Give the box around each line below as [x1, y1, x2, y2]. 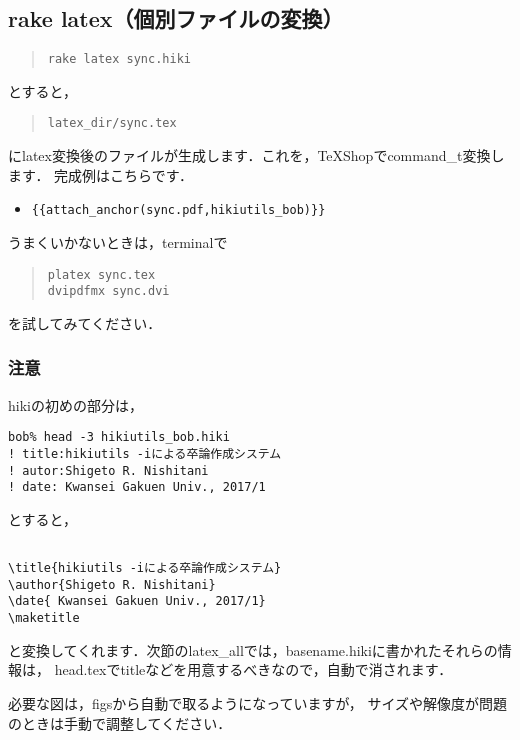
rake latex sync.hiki [47, 52, 191, 67]
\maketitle [8, 611, 80, 626]
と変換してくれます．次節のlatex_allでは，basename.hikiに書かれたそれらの [8, 639, 498, 660]
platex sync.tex [47, 267, 156, 282]
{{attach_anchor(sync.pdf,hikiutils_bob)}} [31, 203, 326, 218]
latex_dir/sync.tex [47, 116, 177, 131]
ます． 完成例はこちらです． [8, 164, 194, 185]
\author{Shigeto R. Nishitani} [8, 577, 216, 592]
